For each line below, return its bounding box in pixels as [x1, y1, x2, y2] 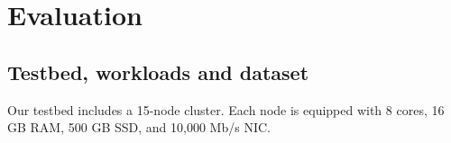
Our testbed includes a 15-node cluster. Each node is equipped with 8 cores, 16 [7, 100, 445, 119]
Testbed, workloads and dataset [7, 58, 309, 85]
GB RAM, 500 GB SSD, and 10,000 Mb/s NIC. [7, 118, 271, 137]
